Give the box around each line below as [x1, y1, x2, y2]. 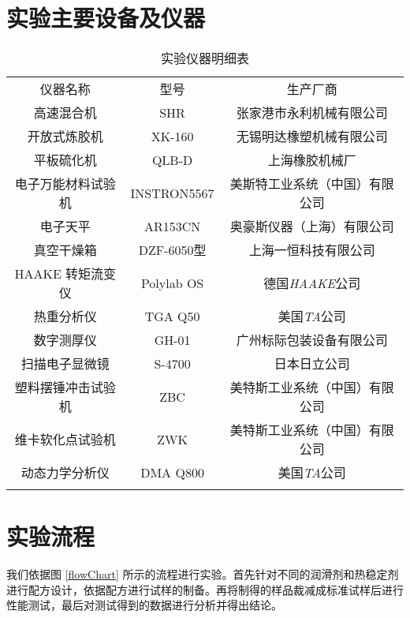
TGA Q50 [144, 306, 200, 325]
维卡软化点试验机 [14, 430, 116, 449]
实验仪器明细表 [160, 49, 249, 68]
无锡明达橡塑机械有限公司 [236, 127, 388, 146]
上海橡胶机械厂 [267, 151, 356, 170]
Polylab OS [140, 273, 204, 292]
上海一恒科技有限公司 [248, 241, 375, 260]
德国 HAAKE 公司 [263, 274, 361, 293]
